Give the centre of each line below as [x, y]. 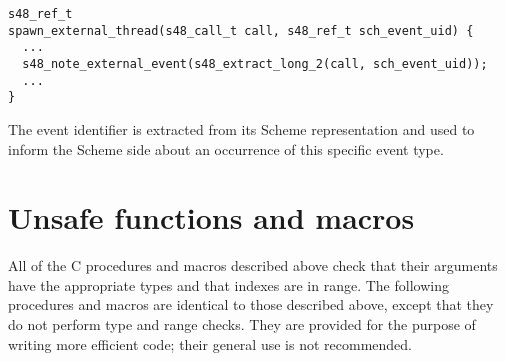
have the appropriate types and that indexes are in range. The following [228, 284]
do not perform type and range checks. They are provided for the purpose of [242, 324]
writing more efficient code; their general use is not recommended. [210, 343]
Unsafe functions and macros [211, 217]
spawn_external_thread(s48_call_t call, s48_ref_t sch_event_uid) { [241, 30]
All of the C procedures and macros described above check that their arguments [253, 265]
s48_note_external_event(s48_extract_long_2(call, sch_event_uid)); [255, 63]
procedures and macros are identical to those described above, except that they [251, 304]
